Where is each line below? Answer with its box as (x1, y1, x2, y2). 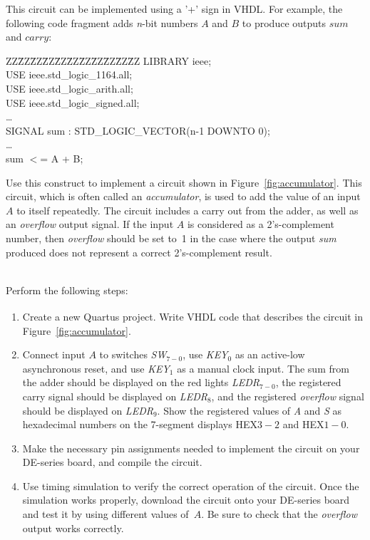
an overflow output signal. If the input (6, 217, 174, 232)
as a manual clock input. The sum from (177, 360, 349, 375)
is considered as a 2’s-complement (187, 217, 334, 232)
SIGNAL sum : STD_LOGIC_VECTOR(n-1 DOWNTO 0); (6, 123, 270, 137)
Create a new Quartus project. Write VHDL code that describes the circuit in (22, 308, 364, 323)
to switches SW (99, 347, 167, 362)
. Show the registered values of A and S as (157, 403, 342, 417)
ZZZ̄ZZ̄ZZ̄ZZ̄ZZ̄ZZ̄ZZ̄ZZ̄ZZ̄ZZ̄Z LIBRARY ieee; (6, 53, 212, 68)
